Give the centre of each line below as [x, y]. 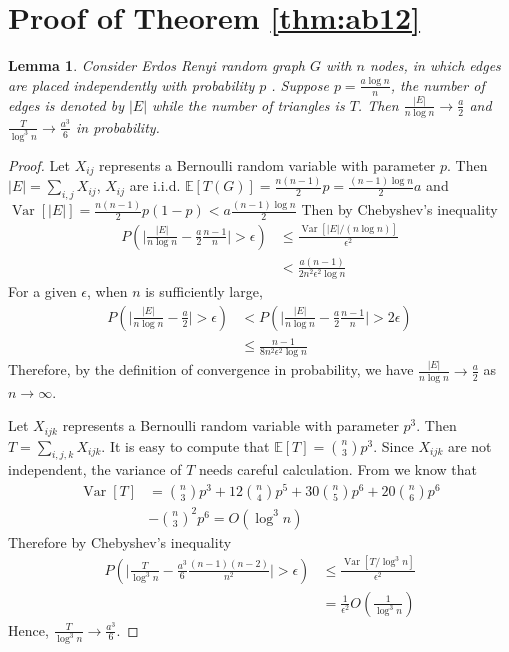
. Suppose [300, 84]
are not [469, 445]
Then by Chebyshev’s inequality [399, 209]
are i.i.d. [155, 185]
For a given [42, 291]
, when [107, 291]
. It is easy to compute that [185, 445]
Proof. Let [39, 164]
